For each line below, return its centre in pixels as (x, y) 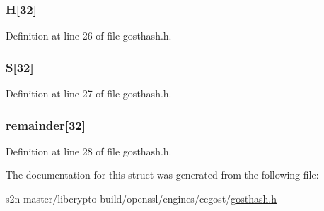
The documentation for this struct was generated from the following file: (162, 175)
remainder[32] (46, 125)
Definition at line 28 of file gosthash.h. (89, 151)
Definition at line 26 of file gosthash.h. (89, 36)
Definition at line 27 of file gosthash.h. (89, 94)
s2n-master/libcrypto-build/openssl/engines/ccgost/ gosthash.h (141, 199)
